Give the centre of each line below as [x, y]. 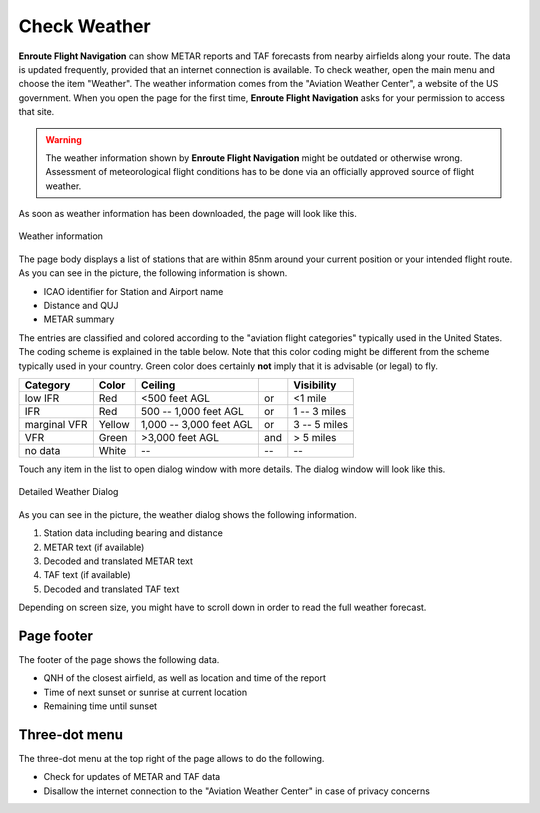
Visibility [315, 385]
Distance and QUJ [81, 306]
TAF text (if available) [87, 575]
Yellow [114, 424]
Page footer [56, 635]
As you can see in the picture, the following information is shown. [153, 273]
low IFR [42, 398]
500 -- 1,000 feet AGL [192, 411]
